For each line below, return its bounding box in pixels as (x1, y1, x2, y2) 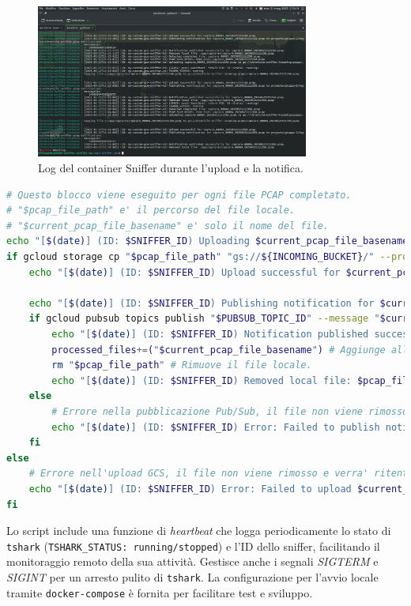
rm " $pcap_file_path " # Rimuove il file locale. (51, 359, 312, 371)
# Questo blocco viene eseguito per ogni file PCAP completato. (6, 189, 352, 201)
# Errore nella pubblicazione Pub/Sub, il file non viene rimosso (51, 405, 409, 417)
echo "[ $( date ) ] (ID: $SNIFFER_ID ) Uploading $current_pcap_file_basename (6, 235, 409, 247)
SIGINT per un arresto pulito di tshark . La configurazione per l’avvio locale (6, 568, 379, 585)
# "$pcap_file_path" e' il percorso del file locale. (6, 205, 296, 216)
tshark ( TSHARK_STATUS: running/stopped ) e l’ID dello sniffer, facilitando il (6, 537, 380, 554)
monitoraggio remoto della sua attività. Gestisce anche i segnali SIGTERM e (6, 553, 379, 570)
